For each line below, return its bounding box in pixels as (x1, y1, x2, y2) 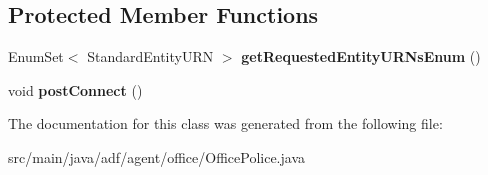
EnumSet (8, 46, 64, 67)
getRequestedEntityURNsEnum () (241, 46, 481, 67)
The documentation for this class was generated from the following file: (8, 113, 443, 134)
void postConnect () (8, 79, 143, 100)
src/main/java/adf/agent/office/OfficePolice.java (8, 146, 306, 167)
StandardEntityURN (87, 46, 214, 67)
